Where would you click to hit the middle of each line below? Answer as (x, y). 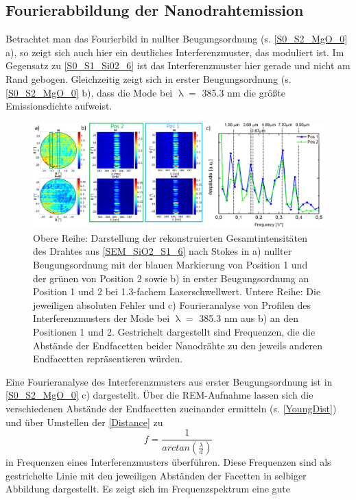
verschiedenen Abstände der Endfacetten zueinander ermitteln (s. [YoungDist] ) (171, 408)
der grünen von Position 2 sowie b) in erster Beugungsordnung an (171, 278)
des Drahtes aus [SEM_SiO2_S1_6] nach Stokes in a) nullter (163, 251)
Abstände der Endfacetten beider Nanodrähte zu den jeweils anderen (178, 345)
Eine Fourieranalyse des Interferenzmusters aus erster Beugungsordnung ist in (169, 381)
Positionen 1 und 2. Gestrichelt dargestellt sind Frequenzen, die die (174, 331)
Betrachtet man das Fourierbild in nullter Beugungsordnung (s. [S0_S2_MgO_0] (177, 39)
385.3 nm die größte (244, 92)
